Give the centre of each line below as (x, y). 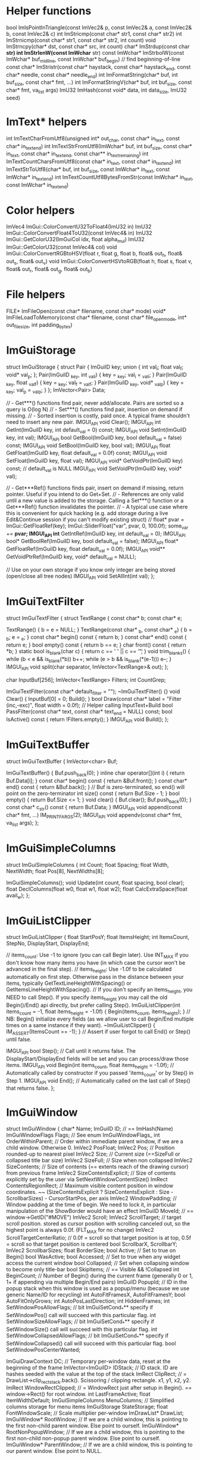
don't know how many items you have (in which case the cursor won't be (96, 963)
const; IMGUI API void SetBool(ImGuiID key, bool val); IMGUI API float (88, 446)
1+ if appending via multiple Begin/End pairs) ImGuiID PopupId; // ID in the (97, 1282)
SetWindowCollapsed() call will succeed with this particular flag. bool (91, 1343)
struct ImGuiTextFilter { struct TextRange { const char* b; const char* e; (94, 618)
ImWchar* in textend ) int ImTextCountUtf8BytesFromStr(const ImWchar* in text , (100, 178)
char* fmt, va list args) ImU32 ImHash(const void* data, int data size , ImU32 (97, 91)
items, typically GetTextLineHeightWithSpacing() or (69, 983)
